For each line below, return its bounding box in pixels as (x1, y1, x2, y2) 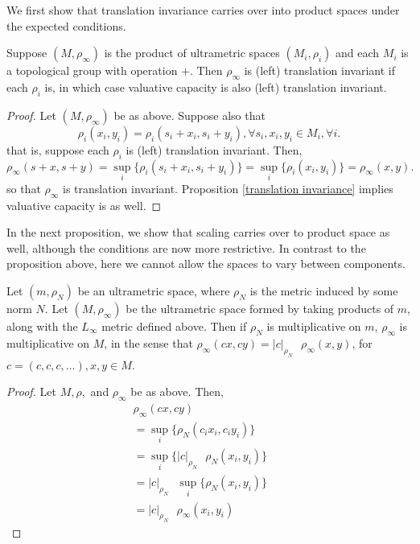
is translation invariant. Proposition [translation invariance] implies (63, 179, 393, 196)
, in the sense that (104, 334, 193, 351)
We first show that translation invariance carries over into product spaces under (6, 2, 400, 18)
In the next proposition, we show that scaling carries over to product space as (6, 224, 390, 241)
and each (336, 44, 380, 61)
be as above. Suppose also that (113, 106, 266, 123)
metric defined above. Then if (101, 317, 247, 334)
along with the (6, 317, 78, 334)
